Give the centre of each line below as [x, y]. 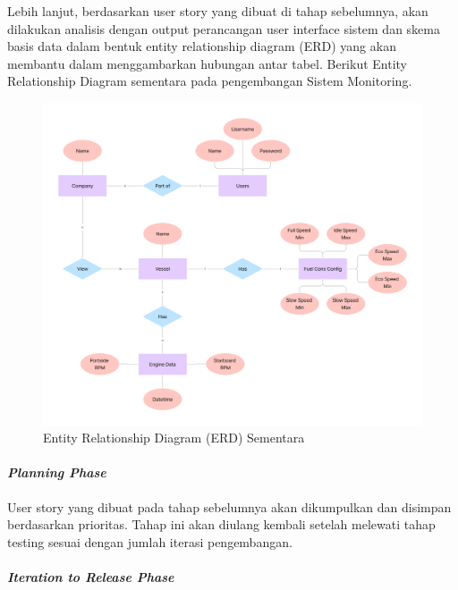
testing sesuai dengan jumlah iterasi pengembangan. [150, 541]
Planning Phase [57, 472]
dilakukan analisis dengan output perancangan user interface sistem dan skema [224, 28]
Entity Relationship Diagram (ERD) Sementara [174, 438]
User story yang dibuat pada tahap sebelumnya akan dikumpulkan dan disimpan [229, 506]
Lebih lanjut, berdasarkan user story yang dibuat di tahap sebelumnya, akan [218, 11]
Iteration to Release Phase [91, 576]
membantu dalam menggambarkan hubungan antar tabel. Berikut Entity [208, 63]
